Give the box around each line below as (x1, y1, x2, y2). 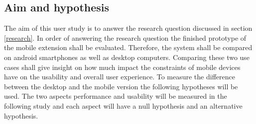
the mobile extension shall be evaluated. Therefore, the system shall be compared (4, 42, 253, 53)
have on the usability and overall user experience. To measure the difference (4, 71, 235, 82)
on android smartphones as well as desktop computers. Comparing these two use (4, 52, 250, 62)
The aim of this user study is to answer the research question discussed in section (4, 23, 253, 33)
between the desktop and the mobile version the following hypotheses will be (4, 81, 238, 91)
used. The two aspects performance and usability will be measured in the (4, 91, 227, 101)
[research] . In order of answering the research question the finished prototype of (4, 32, 247, 43)
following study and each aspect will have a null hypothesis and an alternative (4, 100, 243, 111)
